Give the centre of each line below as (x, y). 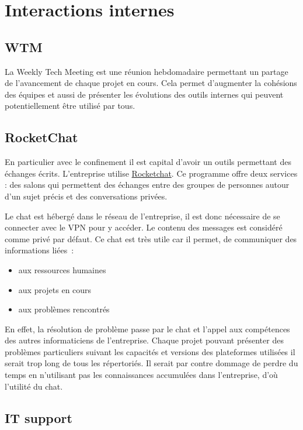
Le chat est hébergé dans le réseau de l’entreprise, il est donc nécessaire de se (142, 216)
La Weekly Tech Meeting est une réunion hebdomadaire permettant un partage (147, 71)
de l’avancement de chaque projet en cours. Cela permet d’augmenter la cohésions (151, 83)
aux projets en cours (55, 289)
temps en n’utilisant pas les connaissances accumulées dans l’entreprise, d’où (141, 375)
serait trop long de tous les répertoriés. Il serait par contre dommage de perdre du (151, 363)
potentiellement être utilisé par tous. (70, 106)
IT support (39, 417)
